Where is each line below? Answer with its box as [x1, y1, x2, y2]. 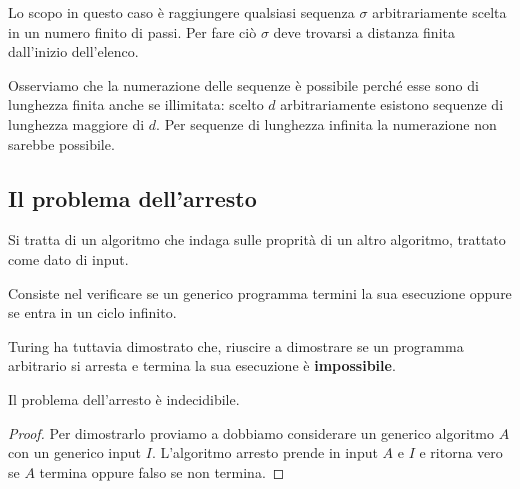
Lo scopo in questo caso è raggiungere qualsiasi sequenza [8, 2, 355, 22]
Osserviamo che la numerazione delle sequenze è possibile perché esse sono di [8, 74, 479, 95]
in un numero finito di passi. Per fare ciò [8, 21, 257, 42]
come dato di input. [8, 248, 129, 269]
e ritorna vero [419, 442, 503, 463]
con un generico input [8, 442, 142, 463]
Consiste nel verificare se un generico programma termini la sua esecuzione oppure [8, 282, 512, 303]
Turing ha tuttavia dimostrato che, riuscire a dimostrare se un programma [8, 335, 464, 356]
